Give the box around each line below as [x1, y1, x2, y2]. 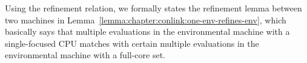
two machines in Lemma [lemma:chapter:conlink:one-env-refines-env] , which [5, 13, 286, 26]
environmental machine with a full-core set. [5, 49, 165, 61]
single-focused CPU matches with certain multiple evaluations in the [5, 37, 259, 49]
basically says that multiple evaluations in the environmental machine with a [5, 25, 290, 38]
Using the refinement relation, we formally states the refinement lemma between [5, 2, 302, 14]
